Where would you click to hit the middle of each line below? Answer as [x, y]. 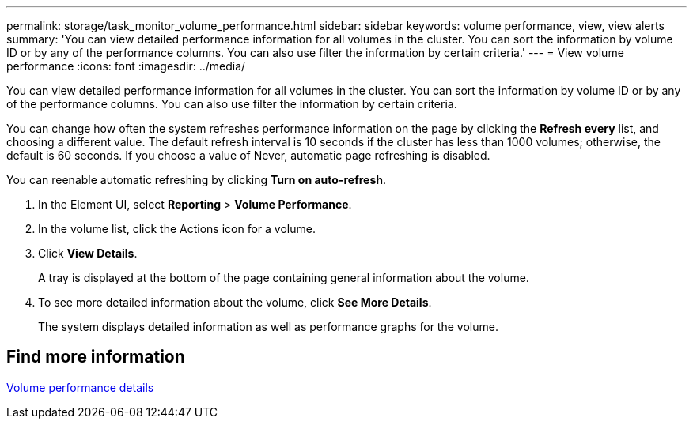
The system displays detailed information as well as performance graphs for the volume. [268, 327]
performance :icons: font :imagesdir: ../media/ [126, 66]
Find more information [96, 357]
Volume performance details [80, 387]
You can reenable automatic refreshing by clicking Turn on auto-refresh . [197, 180]
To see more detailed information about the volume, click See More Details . [235, 302]
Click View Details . [88, 253]
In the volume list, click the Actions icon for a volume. [177, 229]
